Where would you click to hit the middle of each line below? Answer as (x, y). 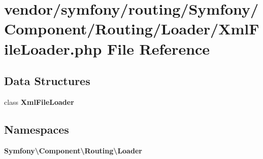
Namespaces (37, 129)
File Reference (159, 48)
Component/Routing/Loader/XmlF (132, 29)
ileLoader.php (53, 48)
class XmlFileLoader (39, 102)
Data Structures (47, 81)
